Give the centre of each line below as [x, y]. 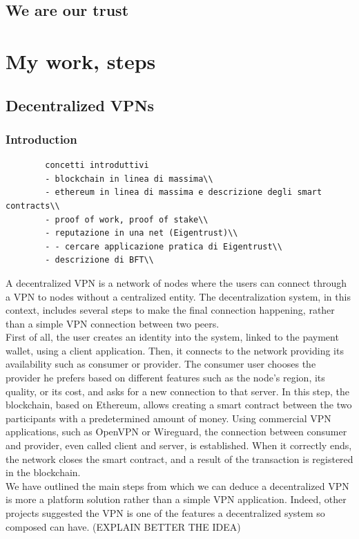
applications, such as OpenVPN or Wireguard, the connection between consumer [176, 432]
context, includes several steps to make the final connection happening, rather [170, 310]
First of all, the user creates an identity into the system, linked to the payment [172, 337]
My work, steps [81, 60]
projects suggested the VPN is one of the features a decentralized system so [165, 513]
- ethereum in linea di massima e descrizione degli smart [184, 192]
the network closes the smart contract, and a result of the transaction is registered [179, 458]
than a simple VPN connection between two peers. [113, 323]
